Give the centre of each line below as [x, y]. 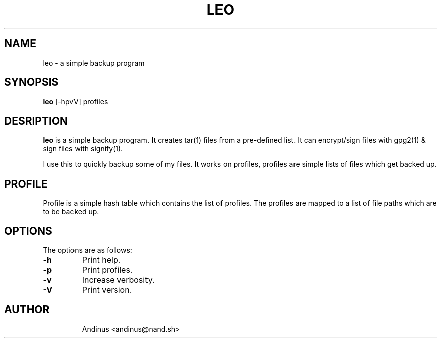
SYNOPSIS [31, 82]
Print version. [107, 289]
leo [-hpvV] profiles [76, 102]
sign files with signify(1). [83, 149]
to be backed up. [71, 212]
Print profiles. [107, 269]
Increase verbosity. [118, 279]
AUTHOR [27, 310]
